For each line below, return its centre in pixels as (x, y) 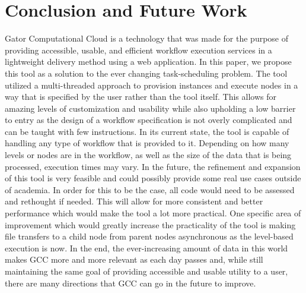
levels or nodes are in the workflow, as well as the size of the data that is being (148, 155)
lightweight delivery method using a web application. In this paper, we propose (148, 62)
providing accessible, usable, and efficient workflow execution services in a (138, 50)
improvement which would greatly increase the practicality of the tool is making (150, 224)
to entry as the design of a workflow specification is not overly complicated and (149, 120)
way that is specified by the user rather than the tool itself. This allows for (141, 97)
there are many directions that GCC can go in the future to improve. (130, 283)
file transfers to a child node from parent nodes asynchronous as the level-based (149, 236)
